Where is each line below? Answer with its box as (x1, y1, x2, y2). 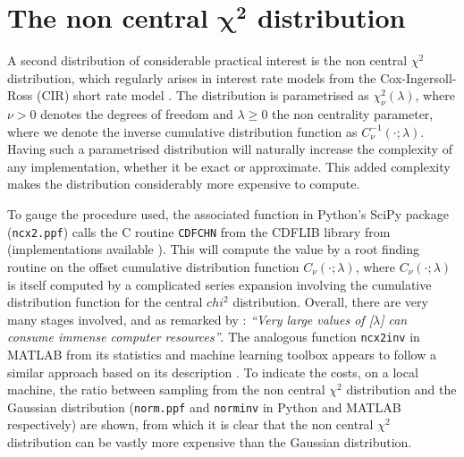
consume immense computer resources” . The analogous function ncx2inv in (7, 327, 420, 346)
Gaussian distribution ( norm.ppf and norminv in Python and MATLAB (7, 397, 401, 416)
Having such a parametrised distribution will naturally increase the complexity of (7, 140, 452, 158)
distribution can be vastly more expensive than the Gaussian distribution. (7, 432, 412, 451)
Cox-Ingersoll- (380, 68, 457, 87)
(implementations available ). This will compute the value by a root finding (7, 240, 420, 258)
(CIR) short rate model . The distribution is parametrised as (36, 86, 369, 105)
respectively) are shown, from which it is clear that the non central (7, 415, 374, 434)
